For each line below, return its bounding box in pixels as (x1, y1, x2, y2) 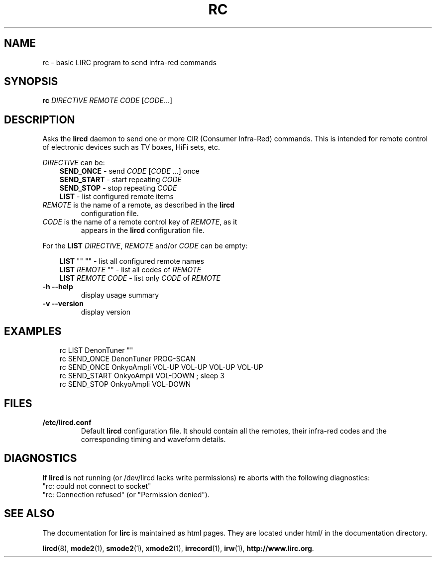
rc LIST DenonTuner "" (59, 346, 133, 355)
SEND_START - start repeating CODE (59, 175, 182, 184)
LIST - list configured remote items (59, 192, 174, 201)
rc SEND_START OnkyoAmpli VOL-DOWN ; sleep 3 (59, 371, 225, 380)
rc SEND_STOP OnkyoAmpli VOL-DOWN (59, 380, 191, 389)
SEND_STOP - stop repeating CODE (59, 184, 177, 193)
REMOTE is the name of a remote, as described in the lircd (42, 201, 235, 210)
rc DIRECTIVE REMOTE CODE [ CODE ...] (42, 96, 173, 105)
